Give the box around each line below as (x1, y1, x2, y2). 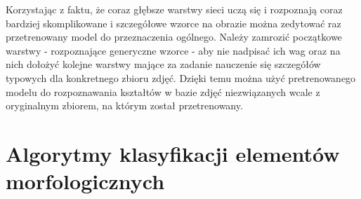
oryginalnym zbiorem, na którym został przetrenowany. (6, 98, 243, 113)
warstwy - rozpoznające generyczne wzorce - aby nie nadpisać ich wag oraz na (6, 43, 341, 57)
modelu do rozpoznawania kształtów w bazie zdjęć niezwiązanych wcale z (6, 84, 320, 99)
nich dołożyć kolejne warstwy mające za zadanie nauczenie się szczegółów (6, 57, 321, 71)
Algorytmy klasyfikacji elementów (6, 139, 340, 167)
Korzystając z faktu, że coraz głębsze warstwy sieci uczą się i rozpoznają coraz (6, 2, 343, 16)
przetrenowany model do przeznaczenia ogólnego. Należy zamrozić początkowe (6, 29, 342, 44)
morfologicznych (6, 167, 165, 195)
